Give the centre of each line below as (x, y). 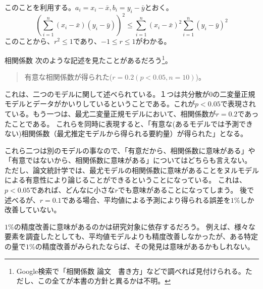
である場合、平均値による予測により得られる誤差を (146, 199)
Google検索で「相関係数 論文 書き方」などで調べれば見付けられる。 (131, 271)
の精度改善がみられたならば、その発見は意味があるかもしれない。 (145, 246)
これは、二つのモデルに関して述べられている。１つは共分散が (107, 94)
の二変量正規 (234, 94)
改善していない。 (33, 210)
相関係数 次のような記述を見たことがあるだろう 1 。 (88, 59)
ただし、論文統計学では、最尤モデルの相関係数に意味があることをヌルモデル (132, 170)
